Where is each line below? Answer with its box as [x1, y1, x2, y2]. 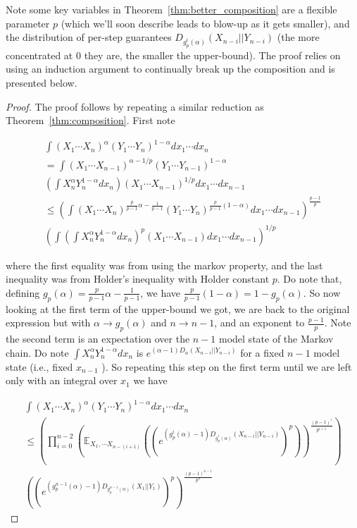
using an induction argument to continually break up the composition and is [6, 61, 335, 76]
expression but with [6, 315, 91, 330]
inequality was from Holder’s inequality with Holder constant [6, 271, 270, 286]
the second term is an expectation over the [6, 331, 190, 345]
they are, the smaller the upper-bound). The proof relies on [84, 47, 341, 62]
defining [6, 285, 40, 300]
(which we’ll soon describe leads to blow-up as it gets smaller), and [61, 16, 350, 30]
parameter [6, 16, 50, 30]
